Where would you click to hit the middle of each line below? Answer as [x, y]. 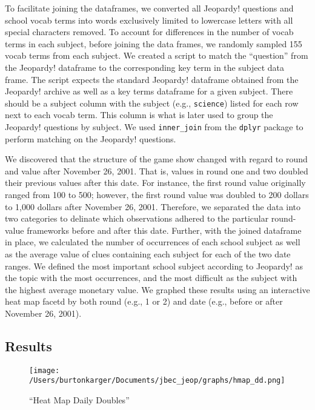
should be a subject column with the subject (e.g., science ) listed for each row [152, 103]
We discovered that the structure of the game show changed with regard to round [156, 159]
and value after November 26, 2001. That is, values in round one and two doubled [157, 170]
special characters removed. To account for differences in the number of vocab [149, 32]
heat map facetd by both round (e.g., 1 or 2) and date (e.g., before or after [144, 301]
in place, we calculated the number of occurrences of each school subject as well [153, 242]
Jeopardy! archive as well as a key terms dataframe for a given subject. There [149, 91]
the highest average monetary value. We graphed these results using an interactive [157, 289]
